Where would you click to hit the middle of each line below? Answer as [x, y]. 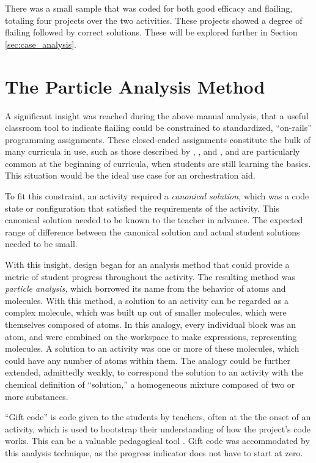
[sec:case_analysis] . [41, 44]
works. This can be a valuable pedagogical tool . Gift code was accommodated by [157, 441]
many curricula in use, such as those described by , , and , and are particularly [152, 151]
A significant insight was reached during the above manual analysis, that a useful [157, 115]
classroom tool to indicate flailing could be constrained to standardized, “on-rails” [158, 128]
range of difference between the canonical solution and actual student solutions [152, 231]
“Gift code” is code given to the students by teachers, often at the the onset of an [158, 417]
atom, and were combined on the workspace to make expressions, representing [151, 336]
